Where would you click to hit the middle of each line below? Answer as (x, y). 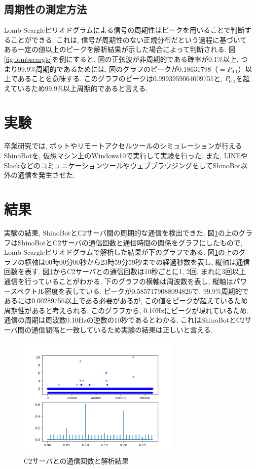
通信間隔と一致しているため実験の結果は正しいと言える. (122, 329)
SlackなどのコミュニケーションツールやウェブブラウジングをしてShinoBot (122, 165)
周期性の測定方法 (45, 9)
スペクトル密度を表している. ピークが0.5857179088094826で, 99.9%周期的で (130, 291)
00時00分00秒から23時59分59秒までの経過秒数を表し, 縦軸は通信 (147, 261)
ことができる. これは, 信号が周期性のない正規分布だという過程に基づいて (129, 39)
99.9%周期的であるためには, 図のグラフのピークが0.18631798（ (118, 69)
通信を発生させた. (46, 175)
